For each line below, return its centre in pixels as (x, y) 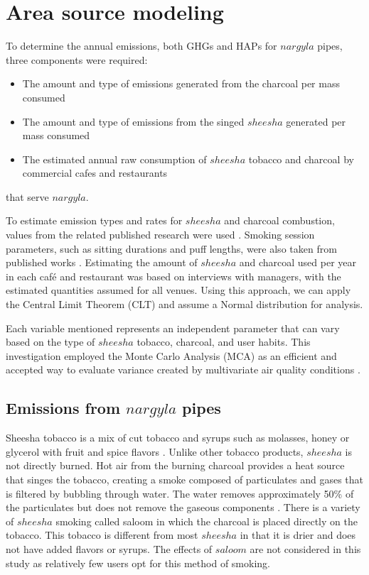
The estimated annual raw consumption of (114, 159)
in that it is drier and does (298, 535)
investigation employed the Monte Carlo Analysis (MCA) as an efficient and (171, 355)
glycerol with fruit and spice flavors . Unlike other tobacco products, (155, 451)
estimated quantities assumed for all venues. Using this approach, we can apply (178, 290)
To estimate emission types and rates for (94, 220)
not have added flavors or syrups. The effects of (109, 548)
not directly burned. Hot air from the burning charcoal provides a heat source (175, 465)
